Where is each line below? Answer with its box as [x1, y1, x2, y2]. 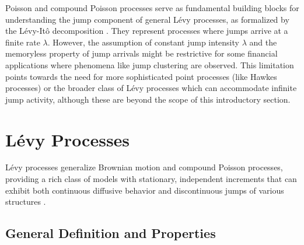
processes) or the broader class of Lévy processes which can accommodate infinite [5, 82, 297, 94]
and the [249, 36, 277, 48]
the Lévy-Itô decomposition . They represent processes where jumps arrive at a [5, 24, 288, 37]
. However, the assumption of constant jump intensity [47, 36, 239, 48]
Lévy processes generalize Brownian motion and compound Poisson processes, [5, 161, 283, 173]
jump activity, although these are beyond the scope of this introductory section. [5, 93, 291, 105]
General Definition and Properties [5, 224, 216, 242]
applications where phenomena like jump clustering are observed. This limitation [5, 58, 294, 71]
